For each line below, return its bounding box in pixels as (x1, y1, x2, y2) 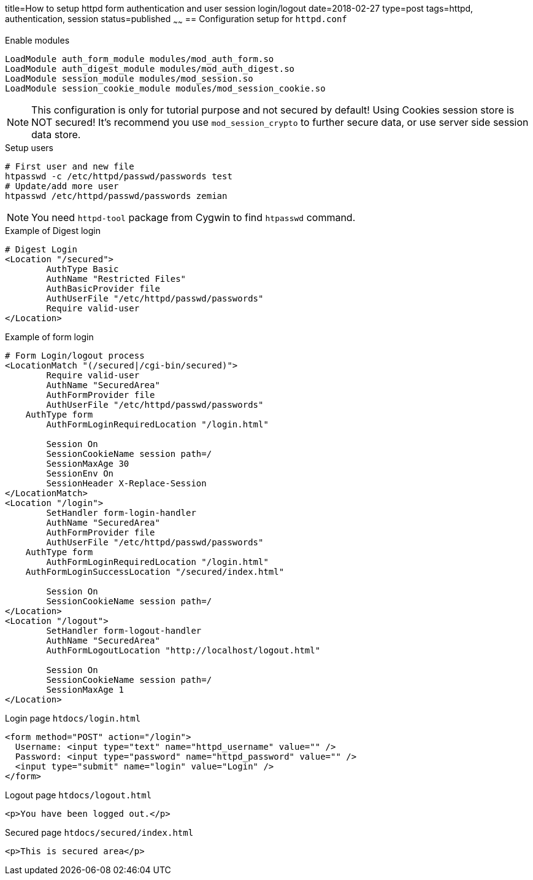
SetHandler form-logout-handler (46, 625, 202, 636)
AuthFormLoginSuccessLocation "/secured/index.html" (25, 566, 285, 577)
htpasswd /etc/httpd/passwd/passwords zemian (5, 190, 228, 201)
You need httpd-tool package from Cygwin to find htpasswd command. (31, 211, 356, 224)
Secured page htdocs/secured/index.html (5, 827, 194, 838)
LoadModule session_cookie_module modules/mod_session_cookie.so (5, 83, 326, 93)
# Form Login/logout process (5, 350, 145, 360)
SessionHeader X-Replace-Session (46, 478, 207, 488)
